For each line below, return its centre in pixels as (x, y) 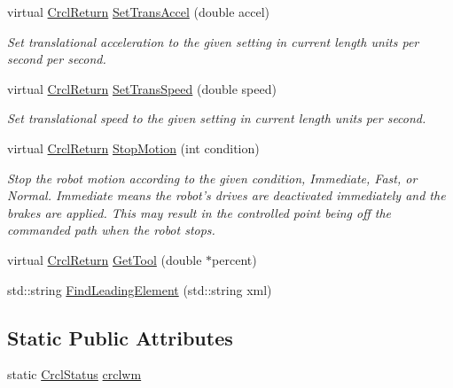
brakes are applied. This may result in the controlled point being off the (199, 212)
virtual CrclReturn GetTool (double (105, 259)
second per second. (57, 59)
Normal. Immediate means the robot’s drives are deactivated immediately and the (226, 195)
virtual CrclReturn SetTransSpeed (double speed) (142, 88)
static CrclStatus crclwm (74, 374)
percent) (234, 259)
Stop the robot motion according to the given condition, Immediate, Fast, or (212, 178)
